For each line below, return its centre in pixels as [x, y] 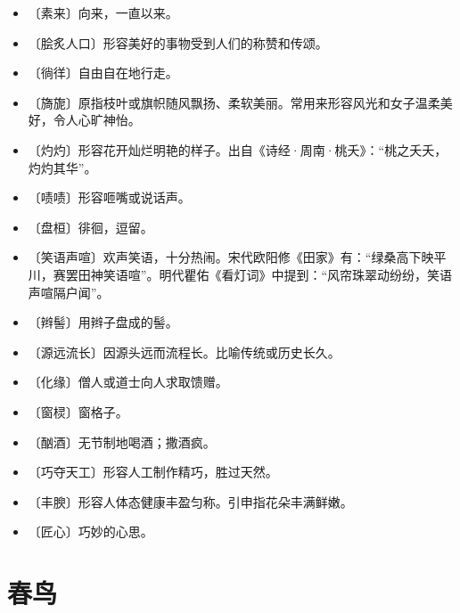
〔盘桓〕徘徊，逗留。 [90, 227]
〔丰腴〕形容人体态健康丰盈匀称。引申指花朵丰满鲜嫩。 [190, 501]
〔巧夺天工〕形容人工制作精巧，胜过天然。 [153, 472]
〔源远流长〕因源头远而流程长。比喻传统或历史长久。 [184, 351]
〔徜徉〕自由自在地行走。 [103, 73]
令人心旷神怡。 [97, 120]
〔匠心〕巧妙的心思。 [90, 531]
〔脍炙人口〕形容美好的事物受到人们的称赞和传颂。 [178, 42]
